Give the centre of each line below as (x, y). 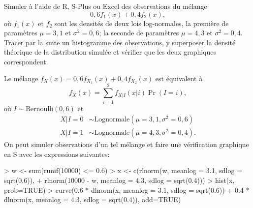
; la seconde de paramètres (139, 33)
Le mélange (21, 78)
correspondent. (26, 61)
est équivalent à (179, 78)
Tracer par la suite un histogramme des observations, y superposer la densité (120, 42)
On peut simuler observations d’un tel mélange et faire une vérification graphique (126, 144)
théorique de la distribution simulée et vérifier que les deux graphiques (110, 52)
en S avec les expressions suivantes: (57, 154)
